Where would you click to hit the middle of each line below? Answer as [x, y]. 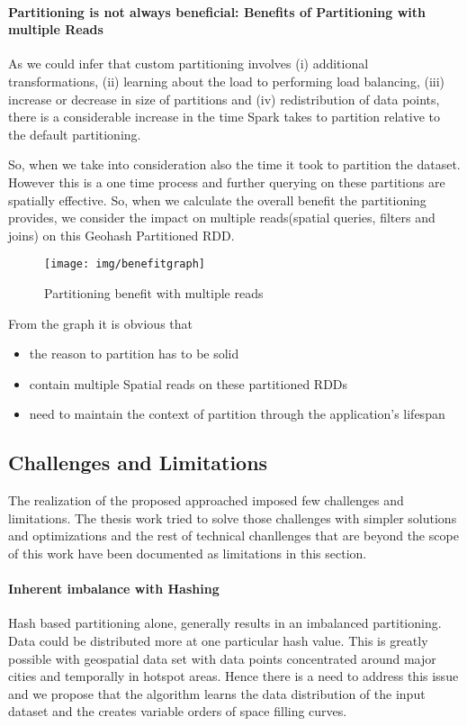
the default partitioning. [75, 134]
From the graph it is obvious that [101, 323]
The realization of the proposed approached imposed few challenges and [206, 500]
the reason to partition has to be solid [134, 354]
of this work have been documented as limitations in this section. [188, 553]
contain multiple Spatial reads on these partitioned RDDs [189, 383]
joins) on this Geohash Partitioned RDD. [121, 235]
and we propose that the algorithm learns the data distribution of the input [217, 693]
